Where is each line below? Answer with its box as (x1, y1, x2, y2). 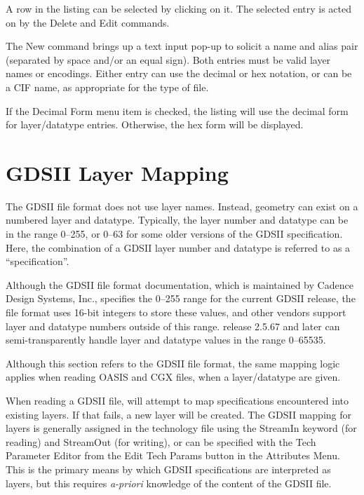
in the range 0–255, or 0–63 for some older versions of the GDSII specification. (6, 226, 343, 241)
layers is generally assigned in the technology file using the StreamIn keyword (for (6, 421, 357, 435)
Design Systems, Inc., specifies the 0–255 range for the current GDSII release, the (6, 291, 356, 306)
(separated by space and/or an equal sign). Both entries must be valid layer (6, 52, 331, 67)
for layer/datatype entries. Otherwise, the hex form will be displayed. (6, 117, 304, 132)
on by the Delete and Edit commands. (6, 15, 170, 29)
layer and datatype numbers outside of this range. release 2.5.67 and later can (6, 318, 340, 333)
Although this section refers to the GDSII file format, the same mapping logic (6, 355, 340, 370)
